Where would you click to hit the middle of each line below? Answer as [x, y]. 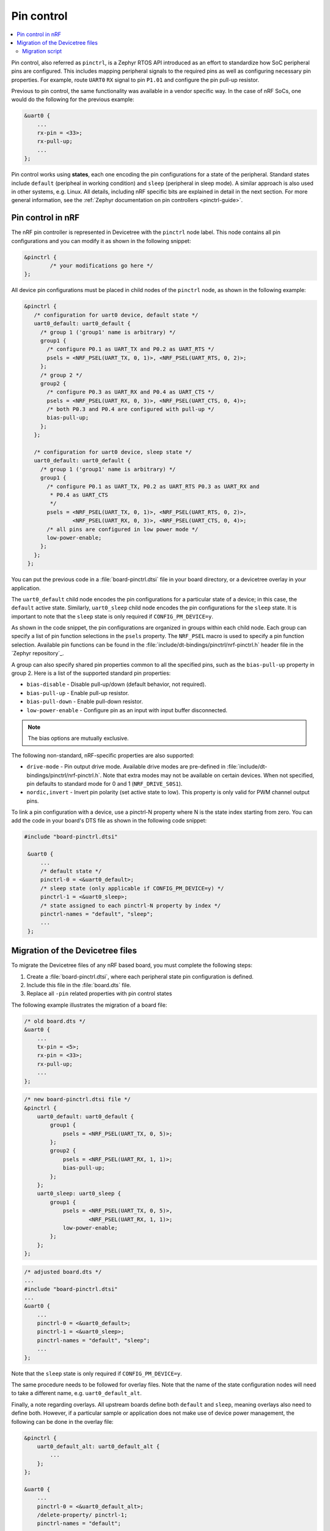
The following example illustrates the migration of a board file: [89, 1005]
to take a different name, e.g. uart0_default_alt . [76, 1393]
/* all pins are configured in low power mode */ [123, 529]
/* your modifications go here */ [101, 266]
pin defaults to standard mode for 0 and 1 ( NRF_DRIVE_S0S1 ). [105, 783]
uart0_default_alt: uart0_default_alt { [98, 1446]
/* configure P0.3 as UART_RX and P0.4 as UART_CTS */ [130, 392]
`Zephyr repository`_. [38, 653]
